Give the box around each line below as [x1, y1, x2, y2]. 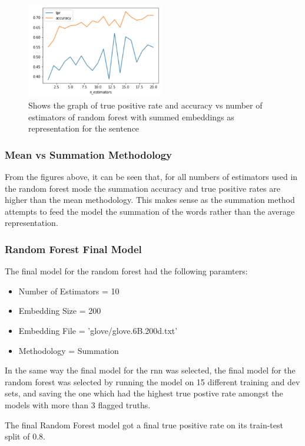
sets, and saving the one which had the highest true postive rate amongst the [5, 387, 283, 399]
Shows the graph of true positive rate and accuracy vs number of [28, 99, 263, 112]
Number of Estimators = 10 [18, 284, 120, 297]
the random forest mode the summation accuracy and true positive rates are [5, 182, 280, 194]
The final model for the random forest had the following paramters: [5, 265, 248, 277]
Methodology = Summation [18, 344, 119, 356]
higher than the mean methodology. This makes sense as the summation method [5, 194, 295, 206]
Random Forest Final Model [5, 241, 142, 256]
